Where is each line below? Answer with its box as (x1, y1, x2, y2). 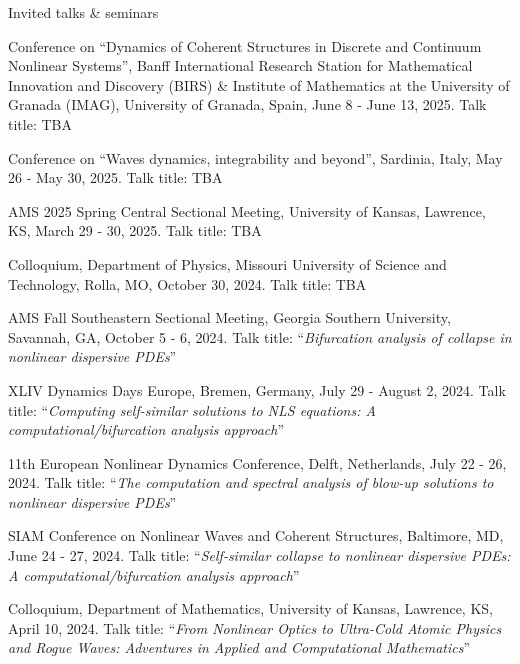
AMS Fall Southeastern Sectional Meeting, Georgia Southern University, (8, 307, 451, 328)
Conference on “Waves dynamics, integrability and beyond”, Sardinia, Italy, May (8, 147, 503, 168)
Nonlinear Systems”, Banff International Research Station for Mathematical (8, 55, 473, 76)
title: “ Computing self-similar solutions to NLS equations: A (8, 399, 376, 420)
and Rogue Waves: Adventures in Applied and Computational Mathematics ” (8, 637, 471, 658)
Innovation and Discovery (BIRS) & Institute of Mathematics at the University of (8, 74, 510, 95)
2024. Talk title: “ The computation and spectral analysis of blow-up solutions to (8, 472, 494, 493)
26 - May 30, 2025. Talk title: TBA (8, 167, 223, 188)
